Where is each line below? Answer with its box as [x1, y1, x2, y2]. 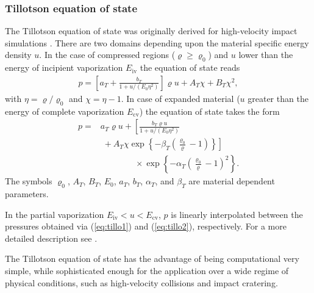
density [5, 48, 32, 61]
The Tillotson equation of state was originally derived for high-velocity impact [5, 24, 298, 37]
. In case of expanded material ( [121, 92, 240, 104]
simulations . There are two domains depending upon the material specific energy [5, 36, 309, 49]
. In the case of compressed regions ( [39, 48, 176, 61]
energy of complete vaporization [5, 104, 124, 117]
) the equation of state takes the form [139, 104, 280, 117]
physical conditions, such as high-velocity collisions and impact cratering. [5, 276, 278, 289]
